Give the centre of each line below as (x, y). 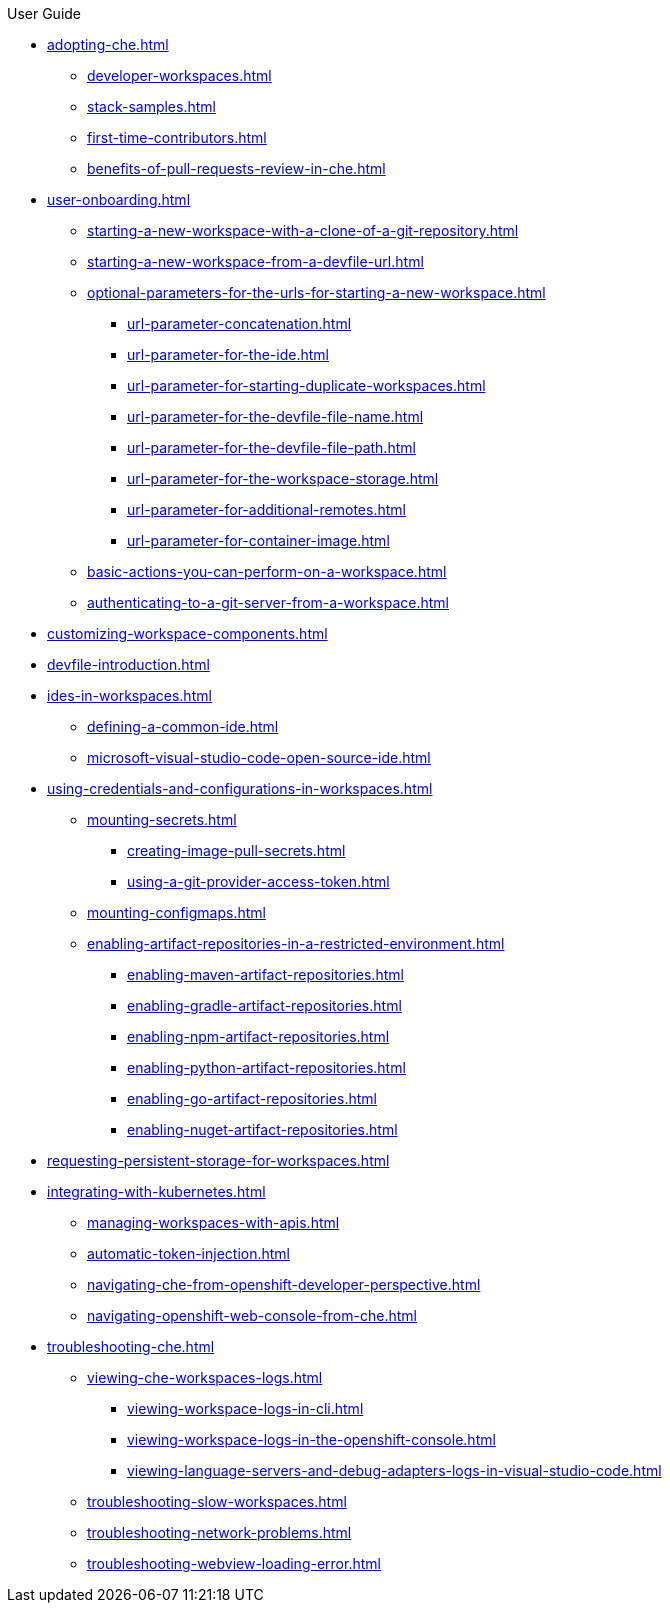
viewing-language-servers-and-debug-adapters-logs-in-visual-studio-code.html (394, 1470)
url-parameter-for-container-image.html (258, 540)
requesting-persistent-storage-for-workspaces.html (218, 1160)
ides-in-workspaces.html (129, 695)
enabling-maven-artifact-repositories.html (265, 974)
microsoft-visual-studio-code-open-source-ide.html (259, 757)
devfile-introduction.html (128, 664)
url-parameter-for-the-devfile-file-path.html (271, 447)
